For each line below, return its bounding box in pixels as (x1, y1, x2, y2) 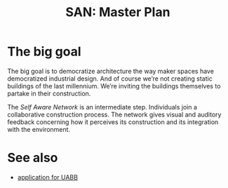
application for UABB (17, 173, 79, 181)
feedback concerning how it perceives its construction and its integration (7, 117, 219, 126)
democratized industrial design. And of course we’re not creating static (7, 74, 213, 83)
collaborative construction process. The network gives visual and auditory (7, 110, 222, 119)
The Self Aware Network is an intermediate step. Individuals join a (7, 102, 198, 111)
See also (7, 150, 58, 166)
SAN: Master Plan (65, 4, 170, 20)
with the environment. (7, 125, 71, 133)
